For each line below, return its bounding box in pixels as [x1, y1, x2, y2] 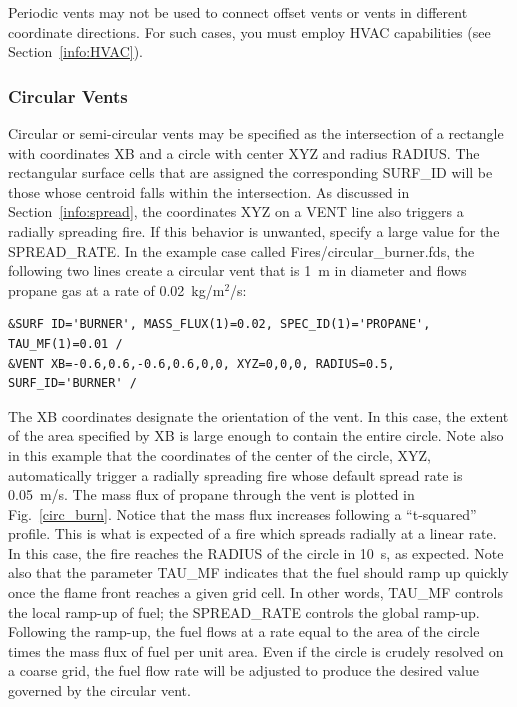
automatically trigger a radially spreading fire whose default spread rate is [8, 464, 463, 485]
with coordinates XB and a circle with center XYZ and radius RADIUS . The [8, 142, 480, 163]
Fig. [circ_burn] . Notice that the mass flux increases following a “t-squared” [8, 503, 477, 524]
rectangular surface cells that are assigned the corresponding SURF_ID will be [8, 162, 493, 183]
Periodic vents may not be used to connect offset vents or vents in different [8, 2, 468, 22]
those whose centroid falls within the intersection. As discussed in [8, 181, 410, 202]
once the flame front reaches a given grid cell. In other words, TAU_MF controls [8, 582, 503, 603]
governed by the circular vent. [8, 680, 191, 701]
